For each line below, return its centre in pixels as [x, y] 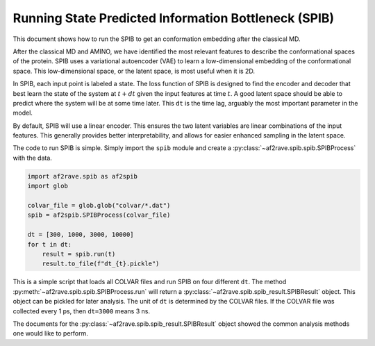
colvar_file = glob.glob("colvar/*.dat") [99, 205]
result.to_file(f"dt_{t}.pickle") [101, 264]
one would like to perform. [50, 333]
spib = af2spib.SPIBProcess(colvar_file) [99, 215]
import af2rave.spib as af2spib [83, 176]
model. [23, 113]
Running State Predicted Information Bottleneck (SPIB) [174, 18]
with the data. [32, 158]
